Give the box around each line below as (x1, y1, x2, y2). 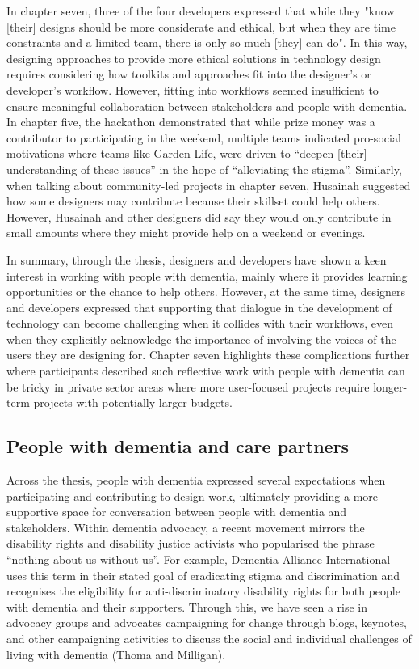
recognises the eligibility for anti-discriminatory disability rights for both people (6, 582, 400, 599)
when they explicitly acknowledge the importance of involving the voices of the (6, 330, 396, 347)
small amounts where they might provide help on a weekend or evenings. (6, 224, 366, 241)
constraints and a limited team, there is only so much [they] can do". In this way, (6, 34, 408, 51)
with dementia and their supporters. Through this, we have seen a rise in (6, 598, 368, 615)
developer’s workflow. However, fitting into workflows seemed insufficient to (6, 81, 379, 98)
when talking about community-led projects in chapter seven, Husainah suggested (6, 176, 411, 193)
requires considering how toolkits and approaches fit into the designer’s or (6, 66, 371, 83)
